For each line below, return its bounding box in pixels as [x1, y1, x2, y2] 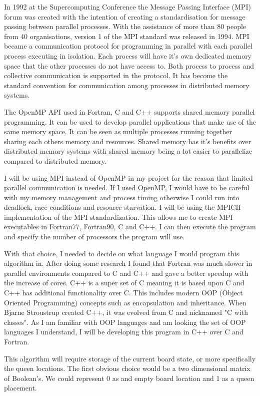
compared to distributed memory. [4, 155, 106, 166]
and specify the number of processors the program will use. [4, 231, 185, 242]
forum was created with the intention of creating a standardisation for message [4, 11, 245, 22]
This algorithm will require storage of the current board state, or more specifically [4, 353, 256, 363]
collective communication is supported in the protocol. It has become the [4, 70, 228, 81]
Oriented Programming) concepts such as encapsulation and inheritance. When [4, 297, 246, 307]
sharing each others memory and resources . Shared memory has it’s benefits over [4, 136, 251, 146]
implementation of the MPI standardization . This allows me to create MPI [4, 211, 233, 222]
